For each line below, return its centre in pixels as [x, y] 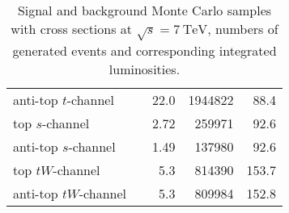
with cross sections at [72, 29]
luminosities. [144, 69]
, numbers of [243, 29]
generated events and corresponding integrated [144, 50]
